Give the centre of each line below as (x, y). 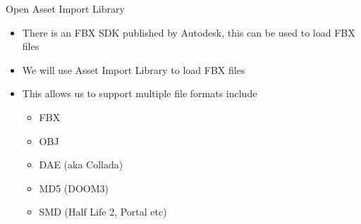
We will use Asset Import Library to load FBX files (134, 69)
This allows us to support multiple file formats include (140, 93)
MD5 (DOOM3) (74, 188)
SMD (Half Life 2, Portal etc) (103, 212)
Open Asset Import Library (65, 8)
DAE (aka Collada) (81, 164)
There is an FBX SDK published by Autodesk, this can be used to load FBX (189, 32)
